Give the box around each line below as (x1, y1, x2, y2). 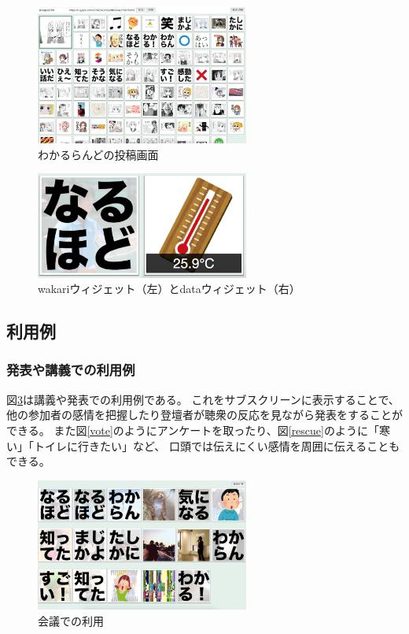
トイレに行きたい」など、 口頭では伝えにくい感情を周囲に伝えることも (33, 437, 400, 454)
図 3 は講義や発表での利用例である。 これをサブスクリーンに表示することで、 (6, 391, 400, 407)
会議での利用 (38, 612, 104, 628)
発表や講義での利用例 (6, 360, 135, 380)
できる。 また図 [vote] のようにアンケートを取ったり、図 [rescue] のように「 (6, 421, 379, 438)
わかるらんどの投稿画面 (38, 146, 159, 162)
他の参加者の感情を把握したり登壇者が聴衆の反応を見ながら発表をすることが (6, 406, 403, 423)
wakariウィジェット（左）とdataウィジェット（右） (38, 280, 300, 297)
